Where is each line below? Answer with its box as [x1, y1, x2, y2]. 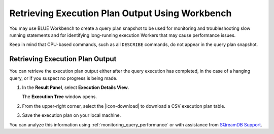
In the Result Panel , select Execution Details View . [22, 84, 129, 91]
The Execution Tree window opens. [22, 94, 97, 100]
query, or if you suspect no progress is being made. [9, 75, 118, 81]
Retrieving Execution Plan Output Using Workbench [9, 8, 232, 19]
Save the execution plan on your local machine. [22, 112, 121, 118]
